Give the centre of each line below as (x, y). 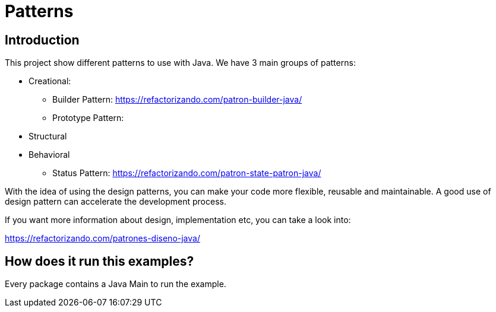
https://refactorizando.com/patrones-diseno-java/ (102, 238)
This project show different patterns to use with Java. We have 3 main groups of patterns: (180, 63)
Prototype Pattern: (88, 118)
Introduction (42, 40)
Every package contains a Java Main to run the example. (116, 284)
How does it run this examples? (99, 261)
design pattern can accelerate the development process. (116, 202)
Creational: (50, 81)
